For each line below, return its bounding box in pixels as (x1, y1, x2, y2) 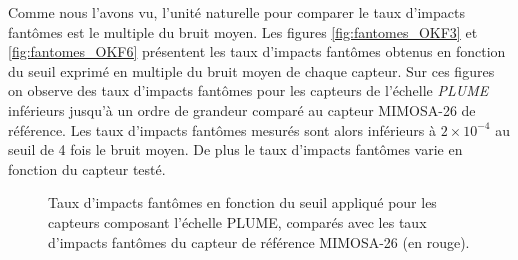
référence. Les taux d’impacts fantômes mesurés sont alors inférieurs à (8, 119, 436, 140)
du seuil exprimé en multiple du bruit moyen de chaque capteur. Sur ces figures (8, 60, 495, 81)
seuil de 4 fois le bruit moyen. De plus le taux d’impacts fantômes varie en (8, 139, 463, 160)
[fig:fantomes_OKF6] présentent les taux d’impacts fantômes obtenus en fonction (8, 41, 506, 62)
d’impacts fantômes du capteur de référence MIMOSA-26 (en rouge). (48, 231, 470, 252)
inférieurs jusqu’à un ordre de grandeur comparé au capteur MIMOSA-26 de (8, 99, 476, 120)
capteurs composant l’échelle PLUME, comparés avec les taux (48, 211, 427, 232)
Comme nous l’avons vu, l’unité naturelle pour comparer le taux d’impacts (8, 2, 465, 22)
